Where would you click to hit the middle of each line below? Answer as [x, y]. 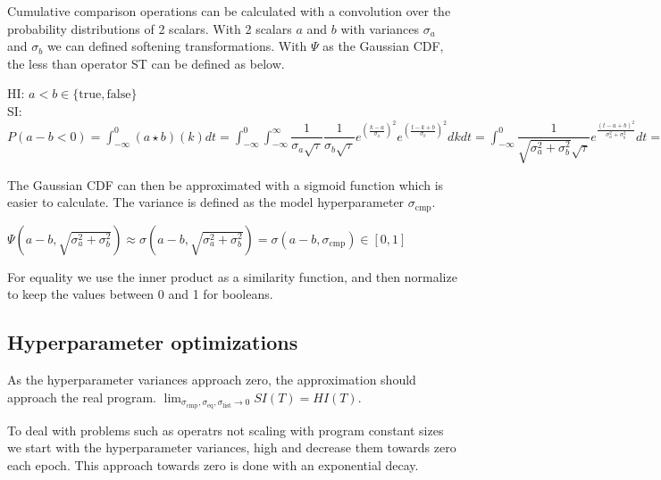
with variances [380, 28]
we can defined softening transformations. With [177, 46]
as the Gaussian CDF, [383, 46]
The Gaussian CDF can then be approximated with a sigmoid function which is [226, 184]
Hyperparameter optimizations [153, 342]
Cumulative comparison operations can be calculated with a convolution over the [229, 11]
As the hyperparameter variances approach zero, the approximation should [212, 380]
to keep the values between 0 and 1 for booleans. [140, 294]
